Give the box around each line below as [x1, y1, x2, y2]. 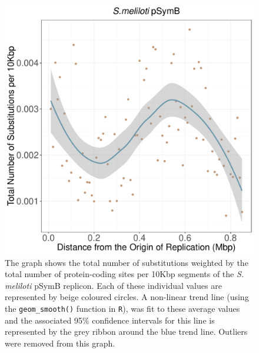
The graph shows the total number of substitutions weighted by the [5, 256, 248, 268]
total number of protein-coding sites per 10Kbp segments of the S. [5, 268, 244, 280]
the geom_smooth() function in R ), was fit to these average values [5, 302, 240, 314]
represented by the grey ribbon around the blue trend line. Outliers [5, 325, 248, 338]
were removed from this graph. [5, 337, 115, 349]
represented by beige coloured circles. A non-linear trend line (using [5, 291, 249, 303]
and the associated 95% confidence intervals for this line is [5, 314, 215, 326]
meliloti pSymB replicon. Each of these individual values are [5, 279, 222, 291]
